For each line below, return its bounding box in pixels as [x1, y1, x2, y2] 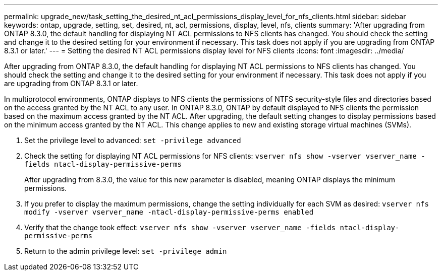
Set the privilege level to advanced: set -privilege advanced [24, 136, 241, 145]
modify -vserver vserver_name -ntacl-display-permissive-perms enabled [24, 208, 314, 216]
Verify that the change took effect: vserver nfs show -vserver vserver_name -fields [24, 223, 336, 232]
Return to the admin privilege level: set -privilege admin [24, 247, 227, 255]
